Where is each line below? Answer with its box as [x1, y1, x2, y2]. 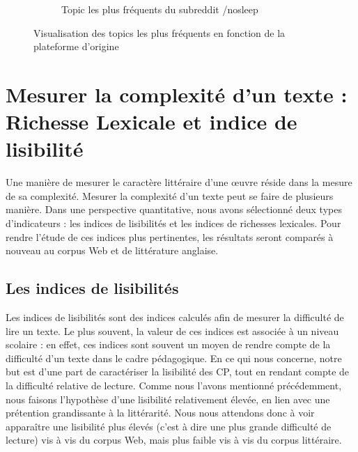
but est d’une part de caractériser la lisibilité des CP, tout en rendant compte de [6, 364, 350, 379]
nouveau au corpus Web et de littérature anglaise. [6, 243, 219, 258]
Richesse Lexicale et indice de [6, 107, 297, 136]
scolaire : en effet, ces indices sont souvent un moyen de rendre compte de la [6, 337, 331, 352]
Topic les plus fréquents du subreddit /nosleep [61, 2, 258, 16]
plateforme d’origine [33, 39, 119, 54]
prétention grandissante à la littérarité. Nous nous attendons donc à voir [6, 405, 315, 420]
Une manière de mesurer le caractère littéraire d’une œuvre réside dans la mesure [6, 175, 352, 189]
